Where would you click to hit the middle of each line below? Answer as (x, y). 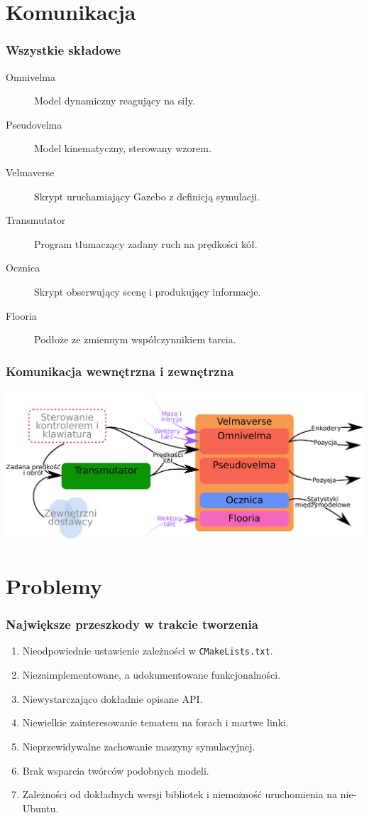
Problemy (54, 586)
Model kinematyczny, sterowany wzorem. (123, 148)
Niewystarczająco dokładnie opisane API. (112, 698)
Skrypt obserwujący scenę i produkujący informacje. (148, 291)
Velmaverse (30, 172)
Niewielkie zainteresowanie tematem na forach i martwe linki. (155, 722)
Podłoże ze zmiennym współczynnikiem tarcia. (135, 339)
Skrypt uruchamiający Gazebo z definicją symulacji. (147, 196)
